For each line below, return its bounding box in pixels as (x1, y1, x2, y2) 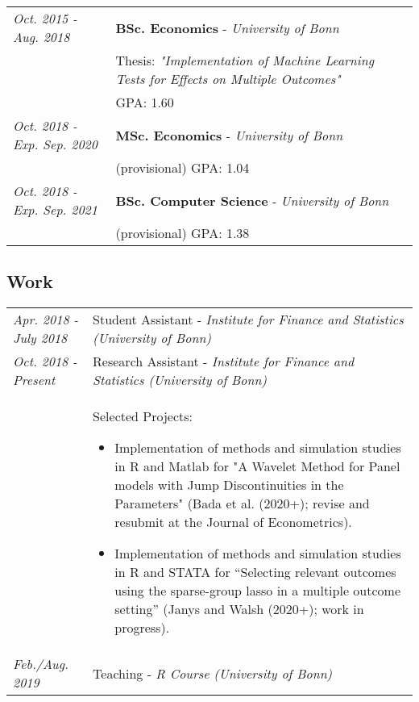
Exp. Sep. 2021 (13, 200, 97, 219)
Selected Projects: (93, 407, 193, 426)
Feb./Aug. (13, 654, 68, 674)
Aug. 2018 (13, 27, 70, 46)
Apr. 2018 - (13, 310, 79, 329)
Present (13, 370, 56, 390)
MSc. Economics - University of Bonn (115, 125, 343, 144)
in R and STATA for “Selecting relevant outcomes (114, 562, 396, 582)
